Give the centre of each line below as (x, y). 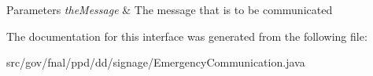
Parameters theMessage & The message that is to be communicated (170, 9)
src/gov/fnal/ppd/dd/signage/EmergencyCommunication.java (156, 62)
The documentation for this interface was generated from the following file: (187, 36)
